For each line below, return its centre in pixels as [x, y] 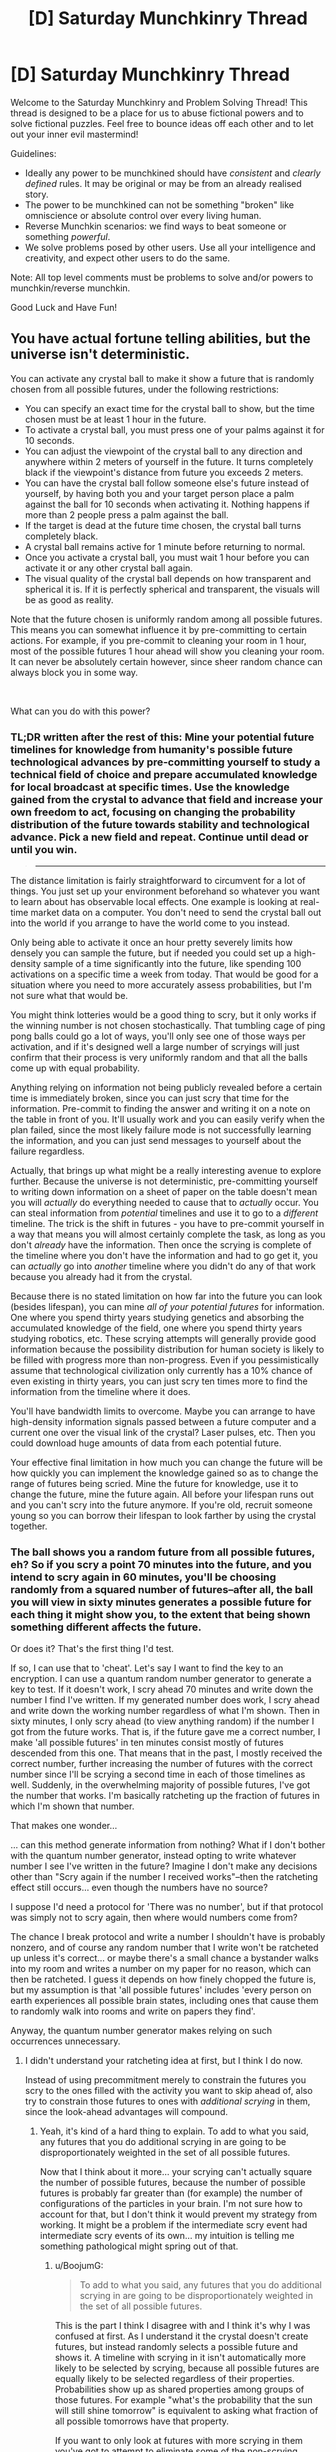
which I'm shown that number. [72, 1806]
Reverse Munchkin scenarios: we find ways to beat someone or [155, 226]
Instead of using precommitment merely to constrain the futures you [165, 2080]
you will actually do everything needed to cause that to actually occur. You [164, 1203]
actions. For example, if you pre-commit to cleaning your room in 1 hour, [158, 640]
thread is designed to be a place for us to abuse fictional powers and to [157, 113]
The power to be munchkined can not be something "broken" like [159, 204]
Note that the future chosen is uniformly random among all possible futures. [166, 619]
